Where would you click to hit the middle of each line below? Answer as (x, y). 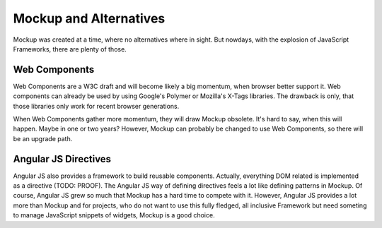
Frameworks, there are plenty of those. (70, 49)
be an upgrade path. (43, 138)
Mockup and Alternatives (89, 18)
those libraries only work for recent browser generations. (96, 106)
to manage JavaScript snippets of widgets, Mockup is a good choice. (114, 215)
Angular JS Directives (62, 159)
